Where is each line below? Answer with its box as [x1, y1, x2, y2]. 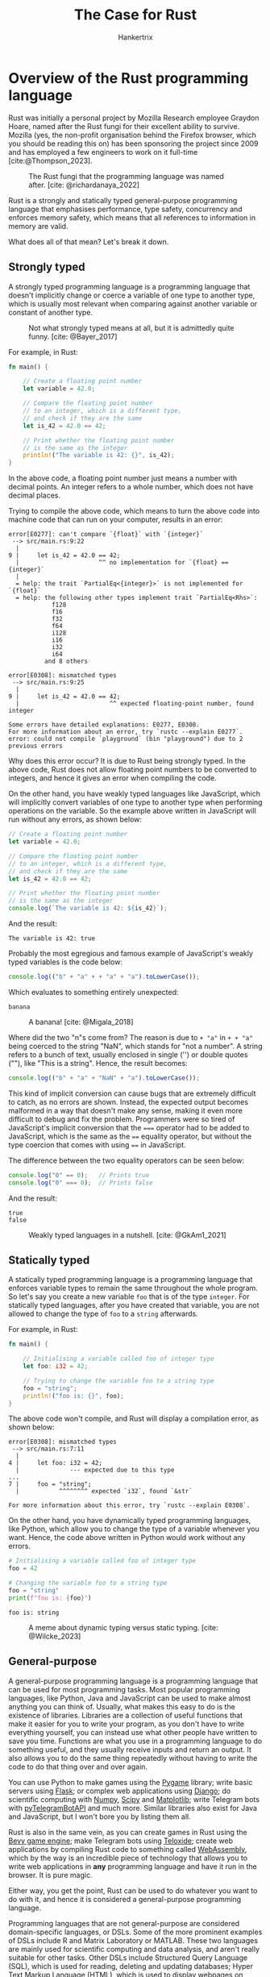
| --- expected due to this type [15, 1466, 175, 1475]
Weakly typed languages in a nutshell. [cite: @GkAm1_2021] [28, 1230, 227, 1239]
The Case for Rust [73, 6, 197, 24]
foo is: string [8, 1609, 60, 1617]
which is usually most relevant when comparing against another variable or [8, 298, 258, 308]
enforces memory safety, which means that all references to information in [8, 212, 256, 223]
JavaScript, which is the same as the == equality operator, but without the [8, 1131, 252, 1141]
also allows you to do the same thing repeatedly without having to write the [8, 1753, 258, 1763]
